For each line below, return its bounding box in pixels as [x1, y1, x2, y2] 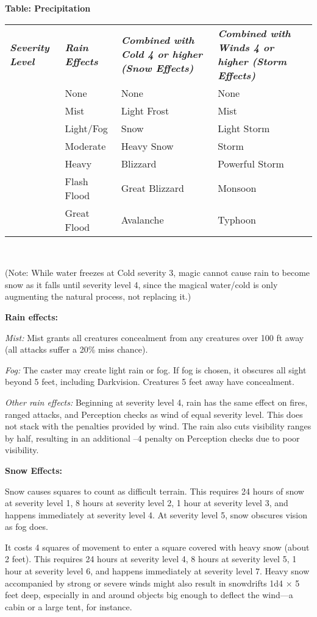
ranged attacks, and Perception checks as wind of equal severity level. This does [5, 407, 303, 420]
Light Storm [218, 121, 270, 135]
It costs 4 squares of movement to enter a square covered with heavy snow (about [5, 540, 310, 553]
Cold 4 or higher [121, 47, 203, 62]
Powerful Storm [218, 156, 284, 171]
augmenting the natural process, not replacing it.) [5, 290, 191, 303]
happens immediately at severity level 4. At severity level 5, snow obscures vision [5, 508, 308, 521]
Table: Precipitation [5, 2, 91, 14]
